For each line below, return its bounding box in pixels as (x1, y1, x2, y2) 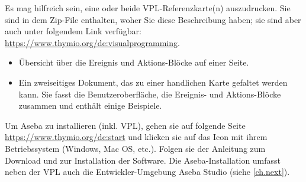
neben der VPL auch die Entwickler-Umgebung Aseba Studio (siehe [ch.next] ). (5, 165, 290, 178)
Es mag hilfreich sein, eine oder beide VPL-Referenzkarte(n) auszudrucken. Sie (5, 2, 291, 14)
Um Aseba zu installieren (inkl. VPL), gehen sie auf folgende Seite (5, 119, 246, 131)
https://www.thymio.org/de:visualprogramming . (5, 36, 180, 48)
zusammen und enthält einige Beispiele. (18, 99, 162, 112)
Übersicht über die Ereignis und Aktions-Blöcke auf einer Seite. (18, 56, 249, 69)
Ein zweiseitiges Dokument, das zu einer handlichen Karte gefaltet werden (18, 76, 288, 88)
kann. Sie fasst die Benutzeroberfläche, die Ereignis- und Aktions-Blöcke (18, 87, 281, 100)
